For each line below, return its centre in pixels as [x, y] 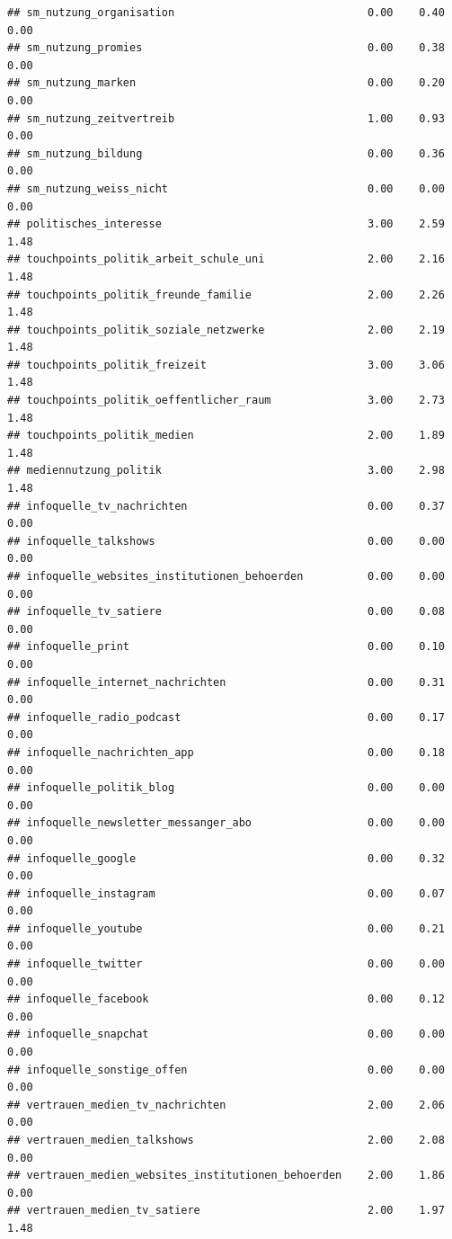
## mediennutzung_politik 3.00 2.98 [226, 471]
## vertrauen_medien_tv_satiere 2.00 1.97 [226, 1211]
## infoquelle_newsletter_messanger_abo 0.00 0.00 [226, 823]
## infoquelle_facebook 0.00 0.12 [226, 999]
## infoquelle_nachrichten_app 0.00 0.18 [226, 752]
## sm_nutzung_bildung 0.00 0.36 [226, 153]
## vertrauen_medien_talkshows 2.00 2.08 [226, 1140]
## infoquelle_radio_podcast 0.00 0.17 [226, 717]
